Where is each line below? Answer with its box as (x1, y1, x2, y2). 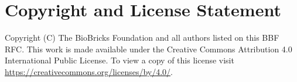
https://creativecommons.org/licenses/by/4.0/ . (5, 65, 173, 77)
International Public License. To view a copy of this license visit (5, 54, 234, 66)
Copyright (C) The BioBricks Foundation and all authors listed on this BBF (5, 31, 279, 44)
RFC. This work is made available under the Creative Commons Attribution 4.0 (5, 42, 292, 55)
